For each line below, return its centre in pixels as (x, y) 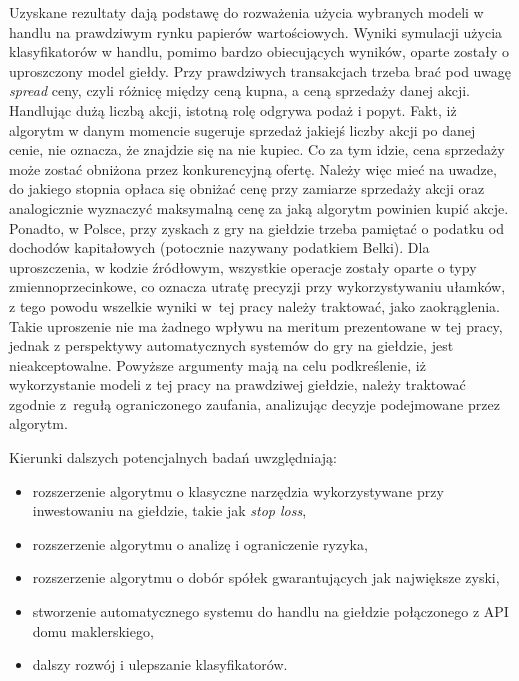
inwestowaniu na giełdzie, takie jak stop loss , (169, 510)
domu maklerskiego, (93, 630)
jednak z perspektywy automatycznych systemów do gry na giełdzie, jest (231, 345)
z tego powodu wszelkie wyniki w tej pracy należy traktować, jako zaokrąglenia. (254, 305)
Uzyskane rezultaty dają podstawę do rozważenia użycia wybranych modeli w (246, 12)
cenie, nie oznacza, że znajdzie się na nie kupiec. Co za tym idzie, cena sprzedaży (257, 149)
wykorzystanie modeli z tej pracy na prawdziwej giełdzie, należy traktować (237, 384)
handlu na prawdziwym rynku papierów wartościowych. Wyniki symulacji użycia (256, 31)
